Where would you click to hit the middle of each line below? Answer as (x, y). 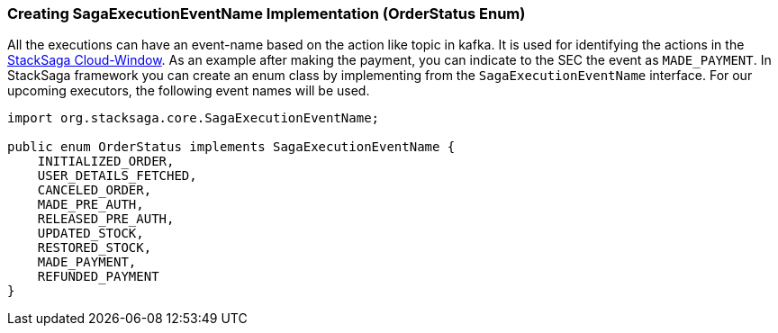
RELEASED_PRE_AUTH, (106, 219)
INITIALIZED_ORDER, (106, 162)
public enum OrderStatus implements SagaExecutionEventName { (231, 147)
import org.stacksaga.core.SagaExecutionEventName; (194, 118)
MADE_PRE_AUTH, (90, 205)
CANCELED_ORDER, (95, 190)
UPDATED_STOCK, (90, 234)
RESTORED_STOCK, (95, 248)
